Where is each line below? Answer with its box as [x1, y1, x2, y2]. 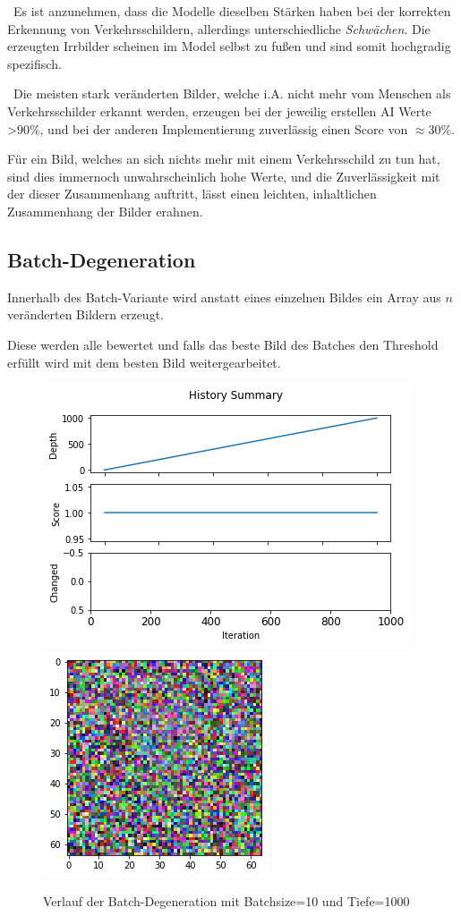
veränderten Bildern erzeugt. [7, 305, 164, 324]
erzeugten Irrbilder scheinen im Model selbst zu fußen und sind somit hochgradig [7, 37, 451, 55]
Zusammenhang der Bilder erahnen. [7, 201, 203, 220]
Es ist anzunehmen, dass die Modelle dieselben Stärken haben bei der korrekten [13, 2, 451, 20]
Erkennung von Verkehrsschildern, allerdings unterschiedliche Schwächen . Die [7, 19, 431, 38]
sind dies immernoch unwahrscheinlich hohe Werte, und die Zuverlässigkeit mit [7, 166, 440, 185]
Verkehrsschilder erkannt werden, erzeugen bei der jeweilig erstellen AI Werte [7, 101, 431, 120]
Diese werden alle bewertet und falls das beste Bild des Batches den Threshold [7, 335, 439, 353]
